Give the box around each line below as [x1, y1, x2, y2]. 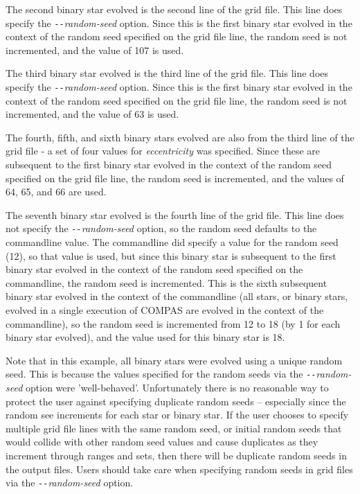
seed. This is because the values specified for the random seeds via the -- [6, 367, 316, 381]
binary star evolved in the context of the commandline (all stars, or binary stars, [6, 289, 348, 303]
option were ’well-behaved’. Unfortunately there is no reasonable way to [26, 380, 329, 395]
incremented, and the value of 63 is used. [6, 107, 179, 121]
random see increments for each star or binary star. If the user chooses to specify [6, 407, 349, 422]
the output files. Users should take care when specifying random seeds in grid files [6, 461, 353, 476]
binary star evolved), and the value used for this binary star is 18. [6, 330, 285, 344]
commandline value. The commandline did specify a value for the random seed [6, 235, 339, 249]
